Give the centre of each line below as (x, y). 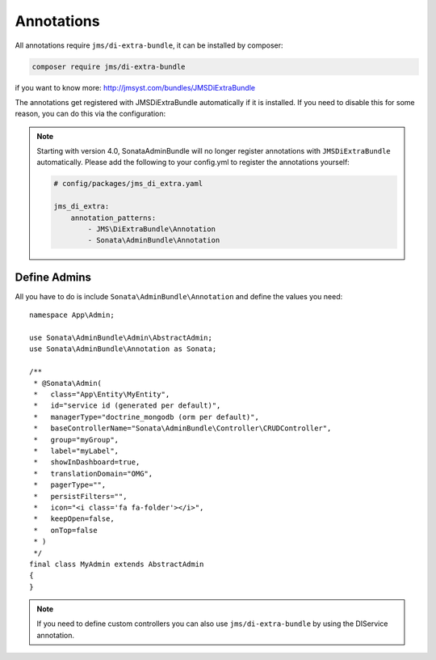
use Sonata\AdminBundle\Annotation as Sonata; (123, 349)
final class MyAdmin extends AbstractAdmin (117, 564)
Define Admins (53, 277)
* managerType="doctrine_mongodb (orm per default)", (147, 417)
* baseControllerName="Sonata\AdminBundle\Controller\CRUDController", (182, 428)
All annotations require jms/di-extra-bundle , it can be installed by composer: (149, 45)
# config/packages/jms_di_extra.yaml (128, 184)
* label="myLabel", (76, 451)
